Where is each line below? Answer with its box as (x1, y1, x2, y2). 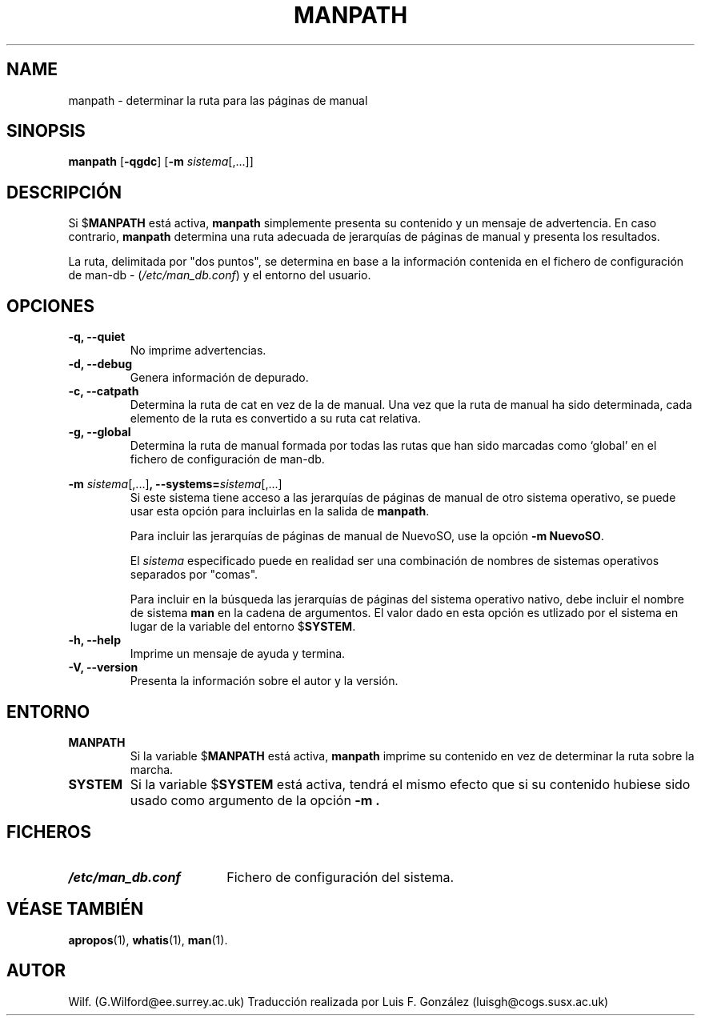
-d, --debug (68, 357, 132, 371)
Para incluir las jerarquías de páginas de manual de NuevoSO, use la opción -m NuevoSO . (130, 529, 604, 543)
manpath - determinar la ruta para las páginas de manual (68, 93, 368, 107)
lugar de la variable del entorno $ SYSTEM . (130, 619, 356, 634)
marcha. (130, 762, 174, 776)
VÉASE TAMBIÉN (6, 899, 144, 920)
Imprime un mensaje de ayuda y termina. (130, 647, 346, 661)
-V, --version (68, 660, 138, 675)
